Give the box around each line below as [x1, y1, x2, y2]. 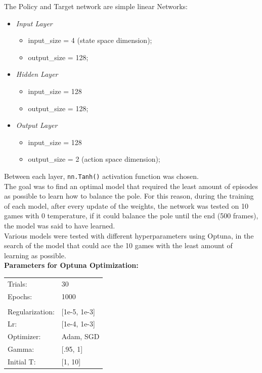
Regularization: [8, 306, 55, 316]
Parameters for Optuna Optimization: [4, 260, 139, 270]
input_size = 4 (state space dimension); [28, 35, 152, 45]
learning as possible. [4, 250, 66, 260]
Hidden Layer [16, 69, 58, 79]
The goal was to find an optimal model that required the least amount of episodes [4, 180, 258, 191]
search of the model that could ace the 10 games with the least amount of [4, 240, 233, 251]
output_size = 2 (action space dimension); [28, 154, 160, 164]
